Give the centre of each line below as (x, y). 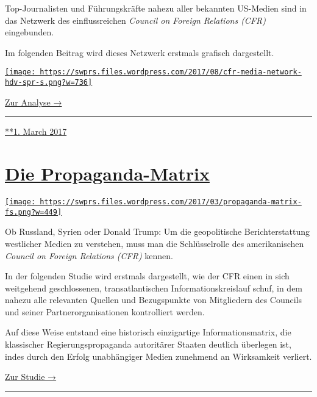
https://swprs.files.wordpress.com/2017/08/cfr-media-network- (171, 72)
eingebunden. (30, 32)
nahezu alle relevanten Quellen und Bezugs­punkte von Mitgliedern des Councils (154, 300)
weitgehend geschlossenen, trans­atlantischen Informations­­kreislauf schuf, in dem (154, 288)
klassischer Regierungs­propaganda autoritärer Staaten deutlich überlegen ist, (148, 344)
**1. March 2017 (36, 131)
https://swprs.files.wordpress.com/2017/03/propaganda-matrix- (171, 202)
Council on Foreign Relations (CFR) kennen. (89, 255)
